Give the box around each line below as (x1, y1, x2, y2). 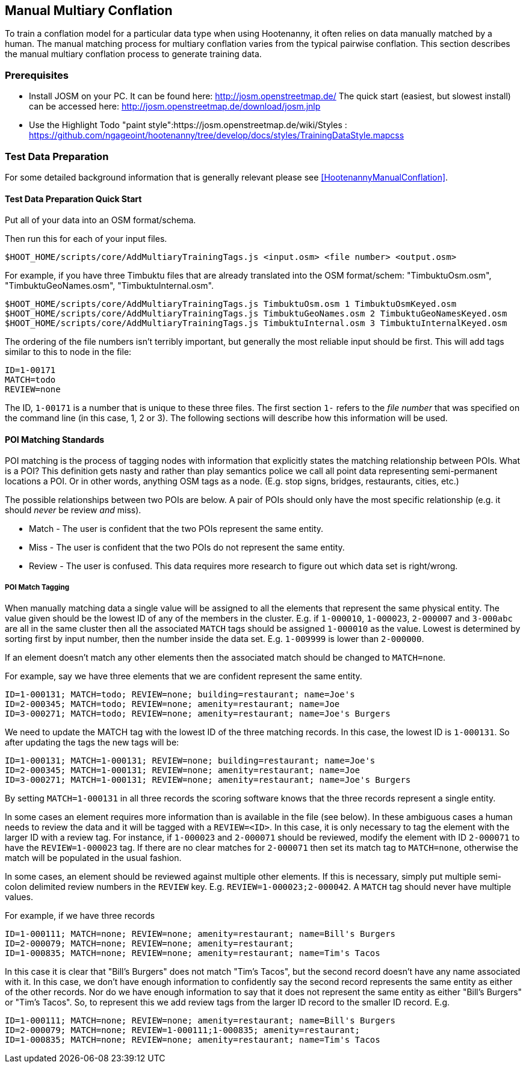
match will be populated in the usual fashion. (5, 853, 182, 863)
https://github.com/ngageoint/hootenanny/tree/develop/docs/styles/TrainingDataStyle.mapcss (29, 130, 404, 141)
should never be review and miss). (5, 505, 141, 516)
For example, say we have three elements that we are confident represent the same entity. (5, 671, 362, 682)
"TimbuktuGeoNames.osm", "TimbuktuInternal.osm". (5, 280, 214, 291)
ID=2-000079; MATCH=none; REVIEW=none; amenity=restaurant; (5, 939, 294, 949)
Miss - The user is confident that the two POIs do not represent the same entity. (29, 542, 345, 553)
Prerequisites (5, 69, 69, 81)
